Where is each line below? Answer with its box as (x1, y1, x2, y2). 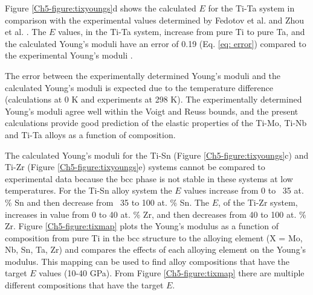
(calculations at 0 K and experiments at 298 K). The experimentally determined (5, 93, 302, 106)
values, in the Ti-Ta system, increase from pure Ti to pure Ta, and (58, 25, 305, 38)
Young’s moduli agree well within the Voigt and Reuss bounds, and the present (5, 104, 298, 117)
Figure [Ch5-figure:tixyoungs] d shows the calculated (5, 2, 196, 14)
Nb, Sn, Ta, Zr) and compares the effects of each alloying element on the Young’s (5, 243, 306, 256)
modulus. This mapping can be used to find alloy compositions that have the (5, 255, 289, 267)
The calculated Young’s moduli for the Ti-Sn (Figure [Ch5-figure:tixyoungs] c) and (5, 148, 309, 161)
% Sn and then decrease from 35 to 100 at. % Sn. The (5, 195, 210, 208)
